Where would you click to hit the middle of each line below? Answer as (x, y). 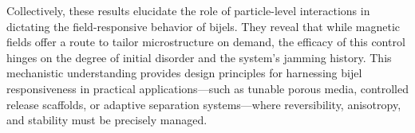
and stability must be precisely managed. (107, 120)
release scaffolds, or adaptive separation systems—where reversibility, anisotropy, (204, 104)
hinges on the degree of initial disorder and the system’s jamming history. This (199, 57)
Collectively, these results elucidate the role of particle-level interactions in (188, 10)
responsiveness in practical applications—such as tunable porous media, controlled (208, 88)
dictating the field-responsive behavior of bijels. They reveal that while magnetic (204, 26)
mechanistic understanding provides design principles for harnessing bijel (184, 73)
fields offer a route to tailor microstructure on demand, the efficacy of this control (206, 42)
